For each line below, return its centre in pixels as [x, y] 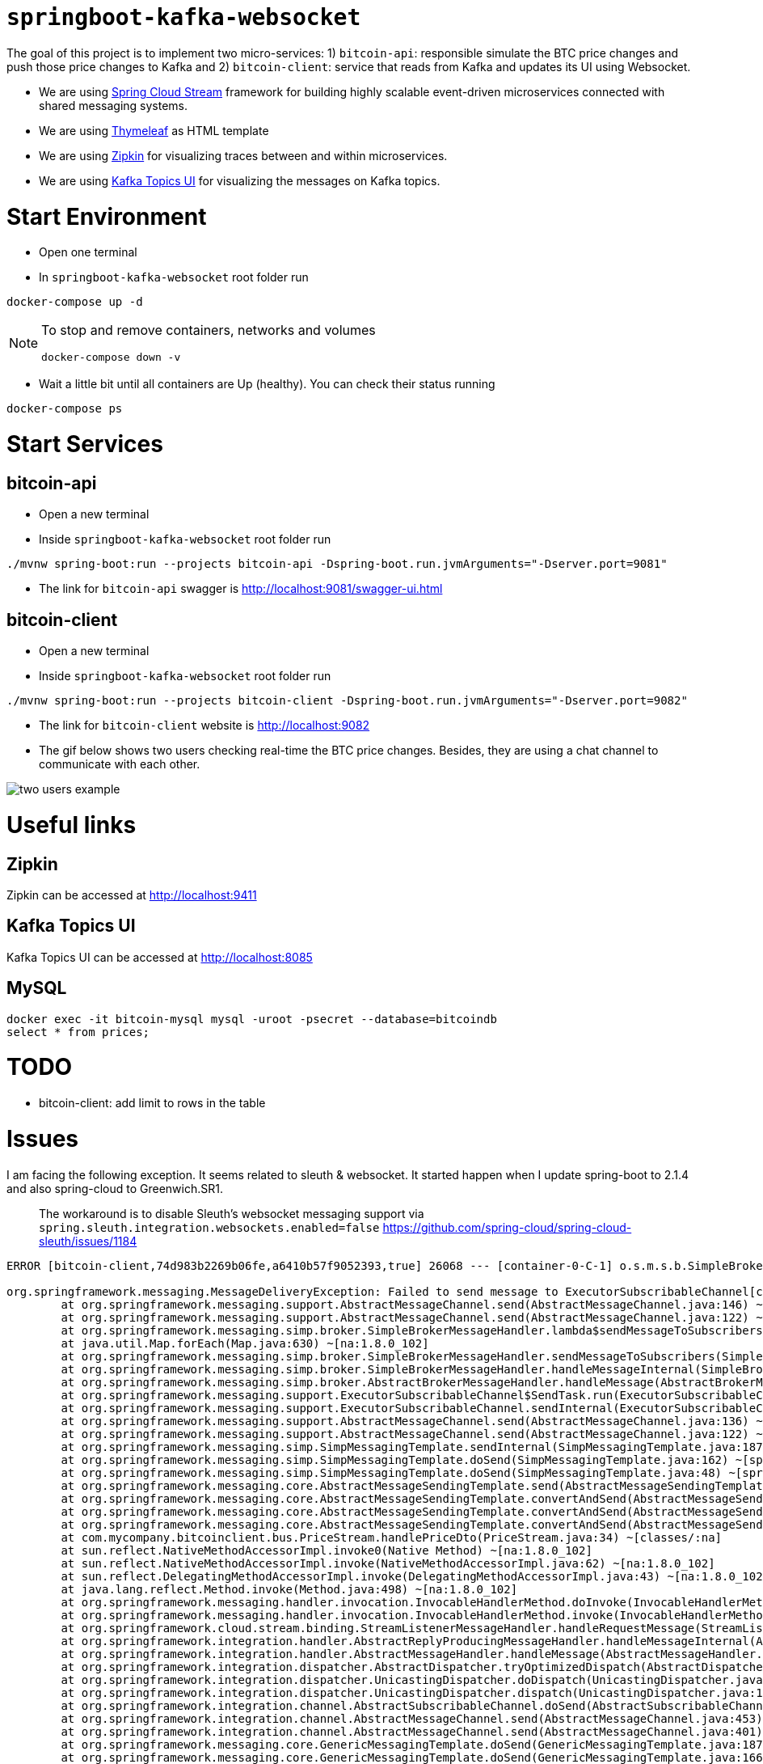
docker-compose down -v [111, 357]
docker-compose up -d [75, 302]
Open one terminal [88, 252]
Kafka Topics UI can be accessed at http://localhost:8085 [160, 957]
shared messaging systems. [114, 105]
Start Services [85, 444]
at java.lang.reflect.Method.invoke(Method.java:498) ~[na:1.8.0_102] [289, 1589]
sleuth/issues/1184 [88, 1241]
